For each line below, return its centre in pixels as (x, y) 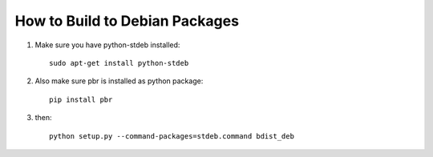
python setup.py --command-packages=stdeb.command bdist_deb (172, 136)
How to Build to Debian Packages (127, 21)
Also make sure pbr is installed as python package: (119, 81)
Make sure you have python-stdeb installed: (107, 45)
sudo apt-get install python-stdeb (119, 63)
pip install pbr (81, 99)
